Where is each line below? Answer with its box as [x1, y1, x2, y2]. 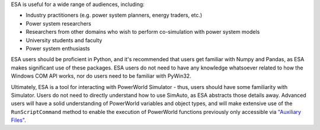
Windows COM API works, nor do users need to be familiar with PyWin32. [11, 72, 192, 80]
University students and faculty [25, 36, 103, 44]
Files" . [11, 116, 27, 124]
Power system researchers [25, 20, 91, 27]
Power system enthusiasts [25, 45, 90, 52]
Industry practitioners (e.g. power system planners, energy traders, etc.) [25, 12, 203, 19]
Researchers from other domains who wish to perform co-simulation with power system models [25, 28, 260, 36]
